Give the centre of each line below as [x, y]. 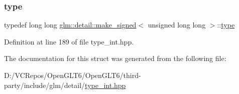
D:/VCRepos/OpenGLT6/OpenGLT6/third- [73, 75]
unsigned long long [177, 25]
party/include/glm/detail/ [45, 85]
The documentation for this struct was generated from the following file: [115, 58]
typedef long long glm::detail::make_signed [70, 25]
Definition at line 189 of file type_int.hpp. [69, 41]
